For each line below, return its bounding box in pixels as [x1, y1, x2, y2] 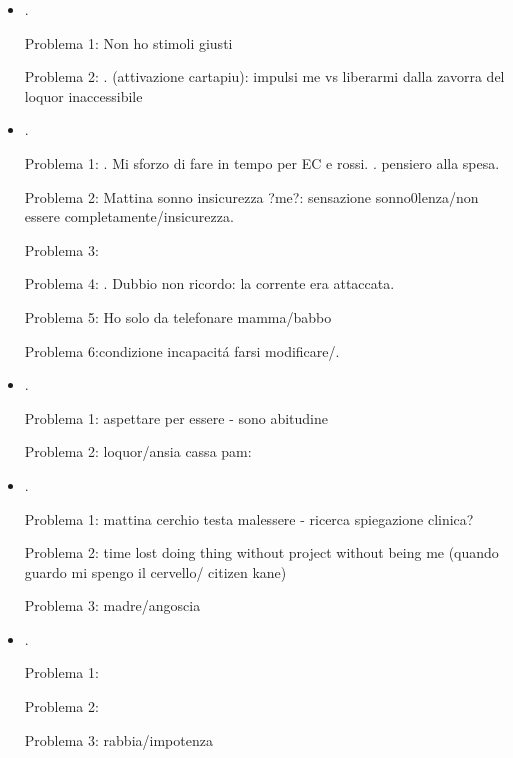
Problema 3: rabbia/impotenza [24, 729, 213, 750]
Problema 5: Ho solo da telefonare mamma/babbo [24, 306, 332, 327]
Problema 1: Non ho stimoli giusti [24, 32, 233, 53]
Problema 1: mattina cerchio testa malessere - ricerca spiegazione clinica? [24, 508, 474, 529]
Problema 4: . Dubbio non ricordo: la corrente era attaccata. [24, 273, 395, 294]
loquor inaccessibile [24, 85, 143, 106]
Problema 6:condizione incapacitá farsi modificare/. [24, 340, 340, 361]
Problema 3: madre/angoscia [24, 595, 201, 616]
